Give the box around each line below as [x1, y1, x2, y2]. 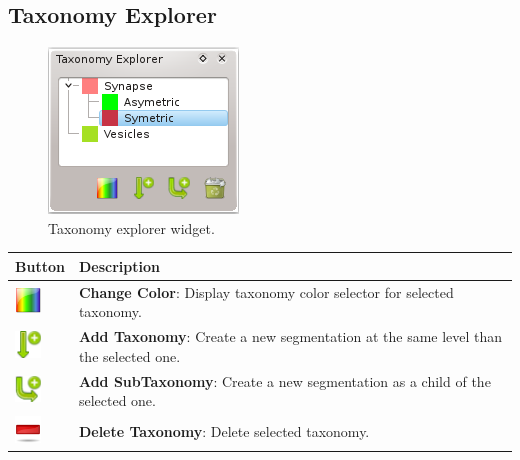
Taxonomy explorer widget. [48, 217, 215, 238]
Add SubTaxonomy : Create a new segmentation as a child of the [78, 370, 491, 391]
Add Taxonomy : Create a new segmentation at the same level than [78, 326, 503, 347]
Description [78, 255, 160, 276]
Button [15, 255, 65, 276]
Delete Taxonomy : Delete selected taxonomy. [78, 420, 370, 441]
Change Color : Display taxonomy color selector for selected [78, 281, 454, 302]
